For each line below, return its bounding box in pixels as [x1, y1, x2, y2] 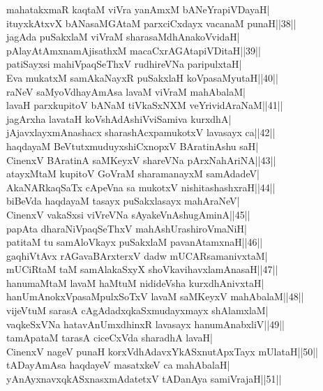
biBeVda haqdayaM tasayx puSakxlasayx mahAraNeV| [6, 193, 240, 208]
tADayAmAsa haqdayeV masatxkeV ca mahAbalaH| [6, 357, 230, 372]
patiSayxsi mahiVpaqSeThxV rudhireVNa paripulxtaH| [6, 57, 242, 71]
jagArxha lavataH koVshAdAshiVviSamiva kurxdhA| [6, 111, 232, 126]
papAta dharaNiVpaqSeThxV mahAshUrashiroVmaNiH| [6, 221, 247, 235]
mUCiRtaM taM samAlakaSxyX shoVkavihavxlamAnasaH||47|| [6, 262, 278, 276]
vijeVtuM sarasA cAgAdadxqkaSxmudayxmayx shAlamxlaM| [6, 303, 269, 318]
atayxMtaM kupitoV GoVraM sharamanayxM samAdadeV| [6, 166, 260, 181]
